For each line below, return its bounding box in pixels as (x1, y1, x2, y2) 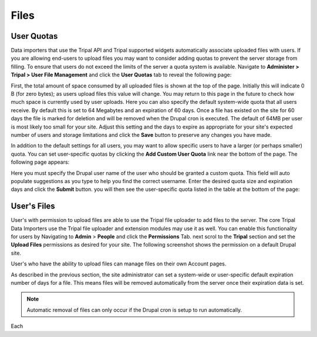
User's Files (11, 201, 55, 211)
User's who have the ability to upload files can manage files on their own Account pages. (11, 260, 227, 267)
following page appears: (11, 159, 70, 166)
